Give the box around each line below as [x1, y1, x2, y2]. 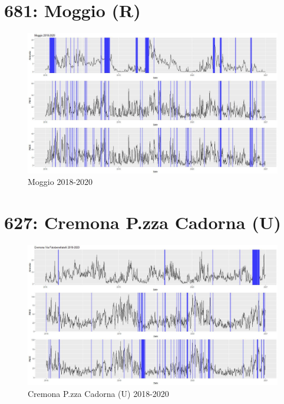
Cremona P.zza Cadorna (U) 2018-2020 [28, 388, 169, 400]
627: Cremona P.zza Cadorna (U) [4, 210, 281, 234]
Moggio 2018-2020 [28, 175, 93, 188]
